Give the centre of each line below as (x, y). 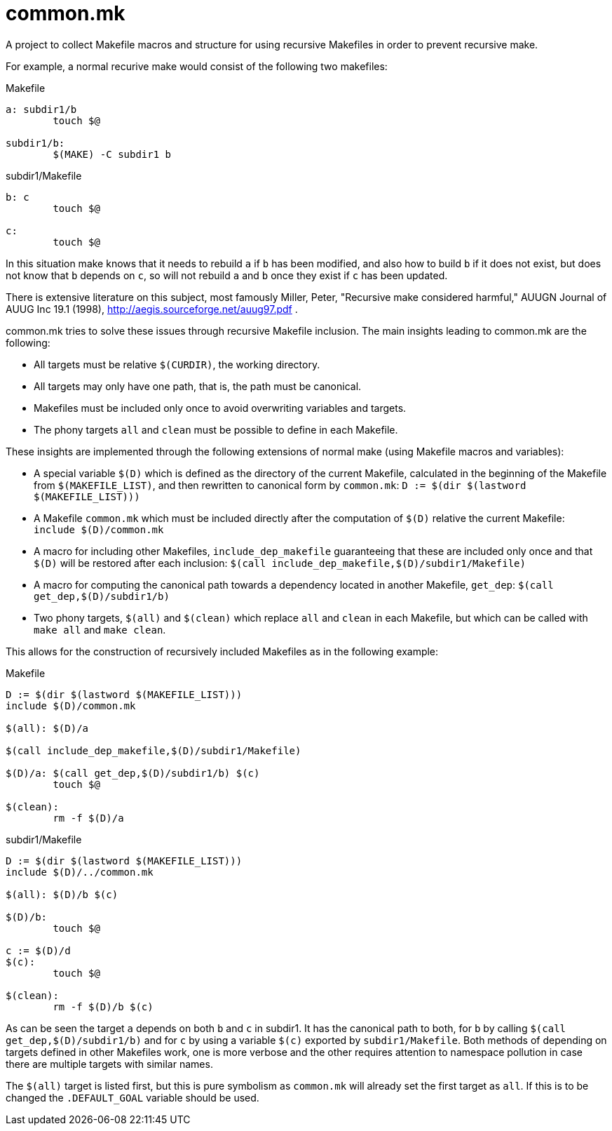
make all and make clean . (100, 629)
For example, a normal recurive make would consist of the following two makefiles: (197, 66)
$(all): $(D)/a (47, 728)
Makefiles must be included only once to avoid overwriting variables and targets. (220, 408)
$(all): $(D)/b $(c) (62, 894)
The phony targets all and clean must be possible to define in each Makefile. (216, 429)
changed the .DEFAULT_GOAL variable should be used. (132, 1097)
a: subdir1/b (41, 109)
